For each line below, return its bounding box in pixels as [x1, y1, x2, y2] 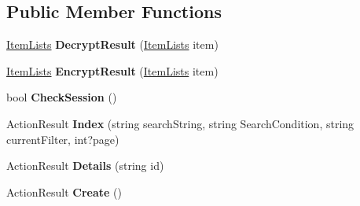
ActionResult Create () [6, 183, 122, 200]
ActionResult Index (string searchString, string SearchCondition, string [6, 115, 354, 131]
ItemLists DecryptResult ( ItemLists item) [6, 36, 219, 53]
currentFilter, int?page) [6, 131, 119, 147]
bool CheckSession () [6, 89, 117, 105]
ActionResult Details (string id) [6, 157, 164, 174]
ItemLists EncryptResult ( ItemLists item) [6, 62, 219, 79]
